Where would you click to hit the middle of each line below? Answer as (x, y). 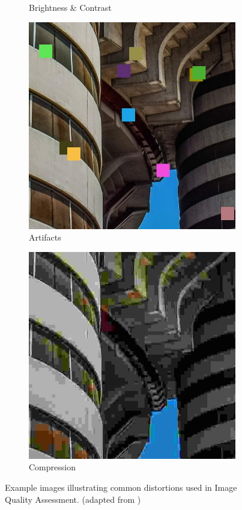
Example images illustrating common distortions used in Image (121, 487)
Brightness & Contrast (70, 7)
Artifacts (45, 237)
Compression (52, 467)
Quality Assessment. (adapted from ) (73, 499)
